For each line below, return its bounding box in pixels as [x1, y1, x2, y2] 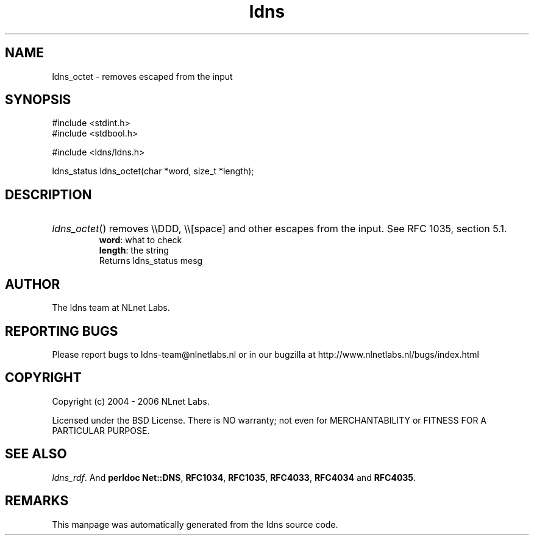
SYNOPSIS [5, 92, 71, 108]
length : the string [99, 245, 169, 256]
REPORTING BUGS [5, 323, 118, 339]
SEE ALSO [5, 446, 67, 462]
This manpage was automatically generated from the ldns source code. [52, 519, 338, 530]
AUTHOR [5, 276, 60, 292]
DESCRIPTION [5, 187, 92, 202]
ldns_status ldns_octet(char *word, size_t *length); [52, 166, 254, 177]
